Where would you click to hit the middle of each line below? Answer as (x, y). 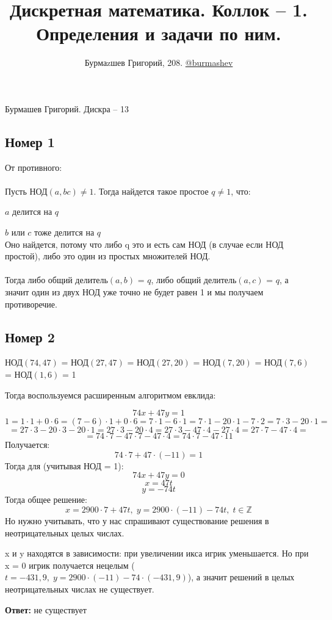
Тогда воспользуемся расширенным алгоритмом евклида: (110, 395)
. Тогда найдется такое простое (151, 191)
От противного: (34, 167)
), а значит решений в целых (241, 577)
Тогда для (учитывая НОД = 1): (64, 465)
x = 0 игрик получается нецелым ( (70, 565)
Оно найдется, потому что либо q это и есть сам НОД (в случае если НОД (144, 244)
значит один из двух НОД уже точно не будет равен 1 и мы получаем (134, 292)
